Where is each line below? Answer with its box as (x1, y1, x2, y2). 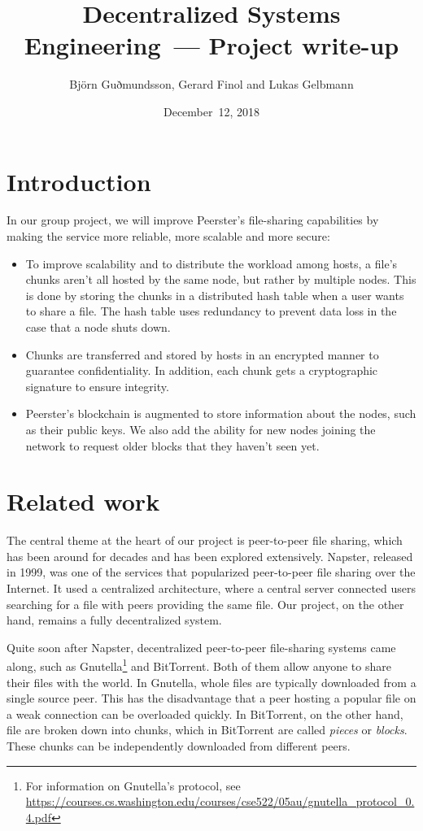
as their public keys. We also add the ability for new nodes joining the (25, 420, 376, 437)
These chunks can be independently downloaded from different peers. (7, 737, 351, 755)
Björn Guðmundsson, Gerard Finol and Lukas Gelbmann (69, 76, 354, 93)
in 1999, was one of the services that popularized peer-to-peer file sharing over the (7, 563, 416, 581)
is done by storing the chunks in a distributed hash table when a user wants (25, 286, 404, 303)
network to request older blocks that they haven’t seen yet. (25, 437, 320, 454)
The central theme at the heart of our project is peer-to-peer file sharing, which (7, 532, 403, 549)
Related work (7, 485, 160, 518)
